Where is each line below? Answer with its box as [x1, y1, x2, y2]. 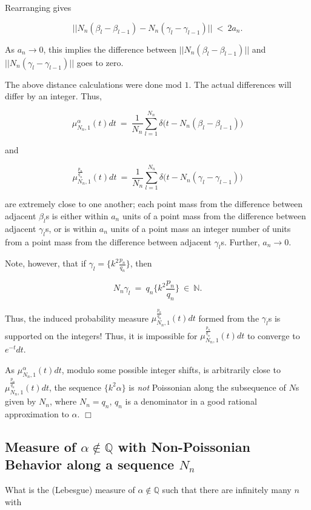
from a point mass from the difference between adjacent [5, 235, 212, 248]
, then [130, 257, 152, 270]
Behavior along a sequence [5, 455, 175, 474]
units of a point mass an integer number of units [110, 222, 291, 234]
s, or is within [45, 222, 97, 234]
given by [5, 395, 36, 408]
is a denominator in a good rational [125, 395, 257, 408]
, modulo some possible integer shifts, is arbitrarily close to [61, 363, 281, 376]
